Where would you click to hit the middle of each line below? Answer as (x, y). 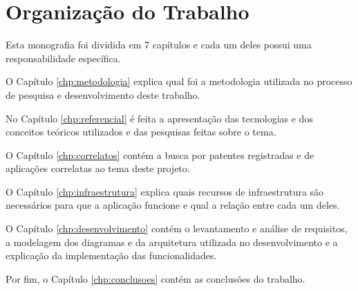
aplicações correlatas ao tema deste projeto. (98, 168)
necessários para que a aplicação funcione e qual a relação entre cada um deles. (173, 205)
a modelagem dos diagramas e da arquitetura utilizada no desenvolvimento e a (172, 242)
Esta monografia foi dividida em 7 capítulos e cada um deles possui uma (159, 45)
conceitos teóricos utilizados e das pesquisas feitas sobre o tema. (141, 132)
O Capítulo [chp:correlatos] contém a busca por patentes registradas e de (160, 154)
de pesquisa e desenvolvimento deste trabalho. (103, 94)
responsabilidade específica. (63, 58)
